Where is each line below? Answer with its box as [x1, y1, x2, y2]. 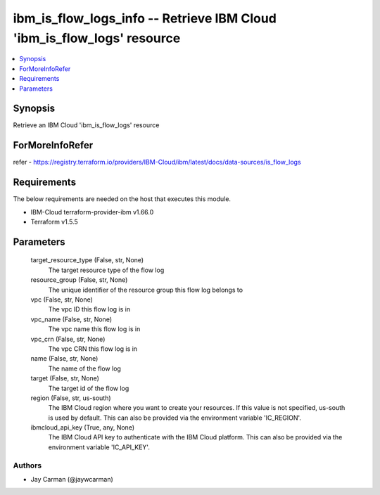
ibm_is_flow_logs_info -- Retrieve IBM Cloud [13, 11, 277, 26]
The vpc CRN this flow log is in [48, 345, 137, 353]
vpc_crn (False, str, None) [30, 335, 106, 343]
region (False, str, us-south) [30, 394, 112, 402]
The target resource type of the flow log [48, 266, 165, 274]
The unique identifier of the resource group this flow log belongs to [48, 285, 243, 294]
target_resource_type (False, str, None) [30, 256, 144, 264]
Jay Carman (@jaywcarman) [30, 475, 114, 483]
